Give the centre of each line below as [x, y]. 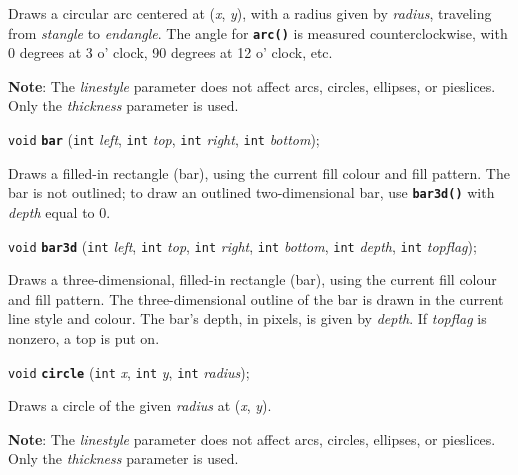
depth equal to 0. [59, 211]
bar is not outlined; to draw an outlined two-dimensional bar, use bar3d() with [251, 192]
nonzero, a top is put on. [84, 337]
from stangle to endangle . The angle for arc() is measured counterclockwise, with [258, 32]
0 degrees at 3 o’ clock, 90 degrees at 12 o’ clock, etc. [170, 52]
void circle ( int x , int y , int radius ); [129, 371]
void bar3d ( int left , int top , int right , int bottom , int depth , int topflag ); [242, 245]
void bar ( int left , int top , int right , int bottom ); [164, 139]
